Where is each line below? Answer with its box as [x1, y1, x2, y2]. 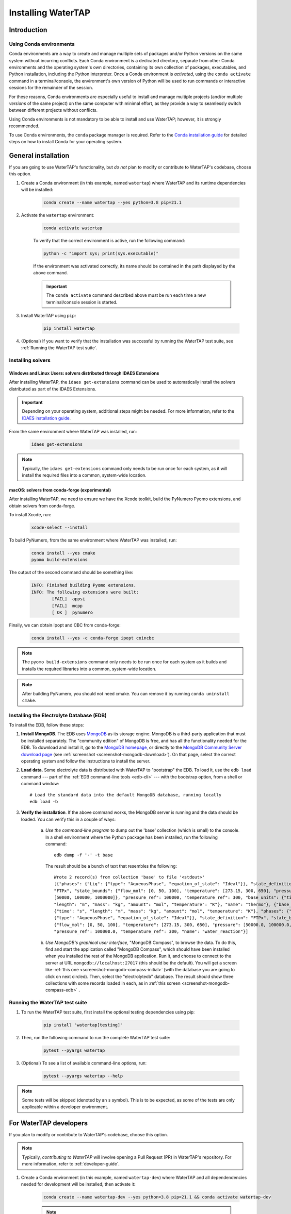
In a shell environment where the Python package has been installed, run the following [45, 834, 218, 840]
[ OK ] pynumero [51, 610, 93, 615]
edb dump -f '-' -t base [54, 852, 113, 858]
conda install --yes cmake [31, 550, 96, 556]
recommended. [9, 123, 40, 129]
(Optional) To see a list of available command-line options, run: [21, 1060, 147, 1066]
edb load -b [30, 799, 58, 804]
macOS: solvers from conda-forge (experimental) [9, 487, 111, 493]
